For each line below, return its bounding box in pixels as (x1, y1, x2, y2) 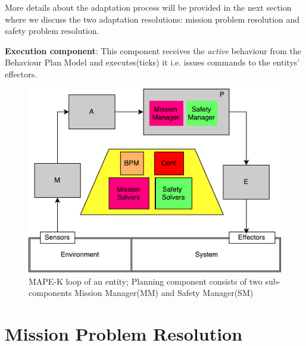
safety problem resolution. (5, 24, 99, 37)
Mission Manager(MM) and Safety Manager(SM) (74, 286, 254, 299)
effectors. (5, 67, 38, 80)
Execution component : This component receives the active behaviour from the (5, 44, 302, 57)
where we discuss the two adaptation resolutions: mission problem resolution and (5, 13, 300, 25)
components (29, 286, 72, 299)
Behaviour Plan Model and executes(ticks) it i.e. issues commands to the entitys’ (5, 56, 300, 68)
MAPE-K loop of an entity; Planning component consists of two (29, 275, 263, 287)
